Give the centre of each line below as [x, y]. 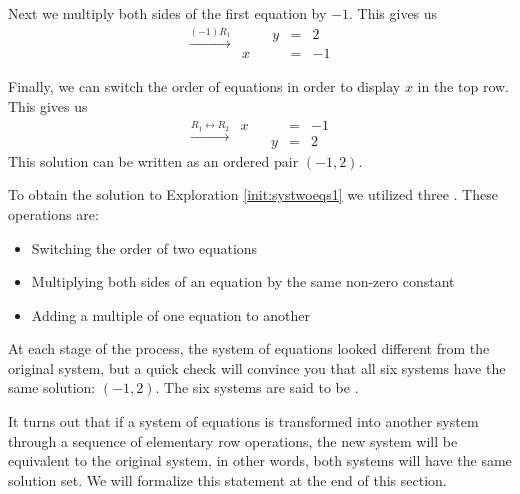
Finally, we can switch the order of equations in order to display [204, 86]
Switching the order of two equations [144, 247]
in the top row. [463, 86]
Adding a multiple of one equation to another [170, 314]
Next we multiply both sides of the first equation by [167, 13]
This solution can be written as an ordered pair [153, 160]
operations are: [53, 213]
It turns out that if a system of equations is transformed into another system [243, 421]
